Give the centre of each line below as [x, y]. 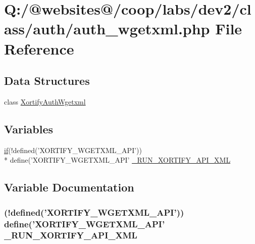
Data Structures [47, 81]
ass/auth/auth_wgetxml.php [107, 29]
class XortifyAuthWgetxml [45, 101]
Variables [29, 129]
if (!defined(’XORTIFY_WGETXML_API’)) [73, 150]
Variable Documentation [69, 187]
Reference [39, 48]
